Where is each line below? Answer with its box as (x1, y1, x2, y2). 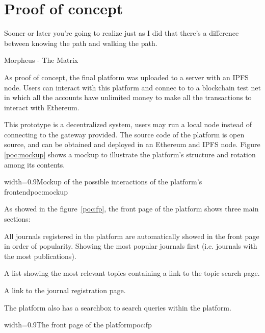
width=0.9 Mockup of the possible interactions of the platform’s (4, 176, 202, 187)
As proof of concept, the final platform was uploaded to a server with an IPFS (4, 72, 249, 82)
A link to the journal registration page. (4, 285, 126, 295)
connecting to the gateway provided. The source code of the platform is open (4, 129, 245, 139)
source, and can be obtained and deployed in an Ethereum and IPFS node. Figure (4, 139, 260, 150)
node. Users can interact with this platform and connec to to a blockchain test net (4, 82, 261, 92)
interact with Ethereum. (4, 102, 79, 112)
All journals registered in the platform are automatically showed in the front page (4, 230, 259, 241)
